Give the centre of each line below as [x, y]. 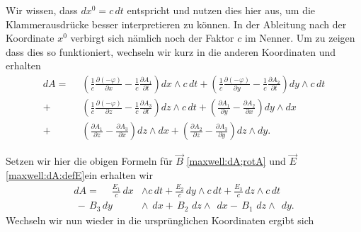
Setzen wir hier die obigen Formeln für [89, 161]
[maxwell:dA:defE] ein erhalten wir [79, 174]
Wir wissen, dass [42, 10]
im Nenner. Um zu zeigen [300, 38]
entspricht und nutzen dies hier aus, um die [221, 10]
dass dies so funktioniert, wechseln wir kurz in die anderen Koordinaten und [171, 51]
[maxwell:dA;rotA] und [236, 161]
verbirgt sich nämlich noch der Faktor [152, 38]
